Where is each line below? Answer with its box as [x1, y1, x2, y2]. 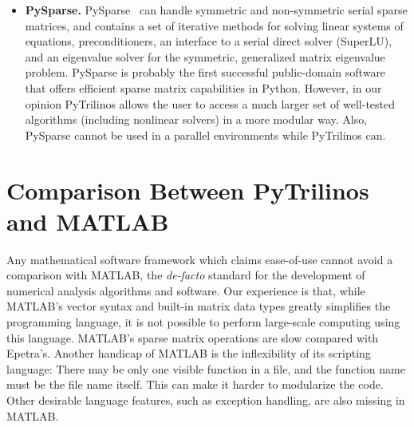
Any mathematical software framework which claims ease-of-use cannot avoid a [6, 251, 393, 267]
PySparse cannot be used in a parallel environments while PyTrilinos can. [25, 126, 386, 143]
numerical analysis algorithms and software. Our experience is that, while [6, 282, 365, 299]
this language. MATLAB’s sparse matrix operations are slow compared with [6, 329, 379, 346]
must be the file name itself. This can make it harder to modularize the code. [6, 376, 384, 393]
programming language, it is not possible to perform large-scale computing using [6, 314, 400, 330]
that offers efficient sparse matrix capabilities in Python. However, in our [25, 79, 382, 96]
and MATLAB [6, 204, 169, 237]
